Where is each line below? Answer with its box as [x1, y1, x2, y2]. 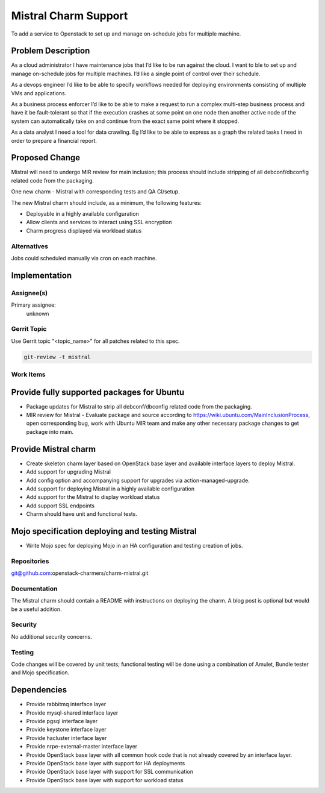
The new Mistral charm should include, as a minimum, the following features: [11, 199, 202, 206]
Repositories [11, 557, 49, 565]
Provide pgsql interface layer [26, 718, 98, 725]
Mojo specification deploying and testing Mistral [11, 526, 197, 536]
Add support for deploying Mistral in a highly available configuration [26, 485, 195, 492]
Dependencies [11, 685, 67, 695]
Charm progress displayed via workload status [26, 227, 142, 234]
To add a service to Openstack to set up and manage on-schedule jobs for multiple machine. [11, 30, 241, 37]
